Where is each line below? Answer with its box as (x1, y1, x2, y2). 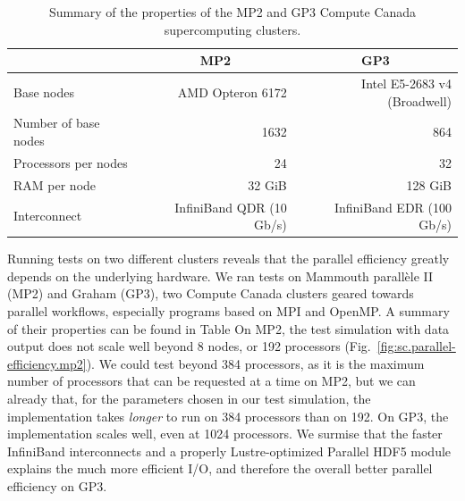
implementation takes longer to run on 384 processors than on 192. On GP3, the (7, 406, 449, 425)
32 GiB (248, 175, 287, 194)
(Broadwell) (387, 91, 452, 110)
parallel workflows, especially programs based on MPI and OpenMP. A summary (7, 302, 450, 321)
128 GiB (406, 175, 452, 194)
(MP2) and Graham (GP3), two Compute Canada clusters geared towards (7, 284, 414, 303)
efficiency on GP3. (7, 477, 107, 495)
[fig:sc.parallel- (376, 337, 456, 355)
